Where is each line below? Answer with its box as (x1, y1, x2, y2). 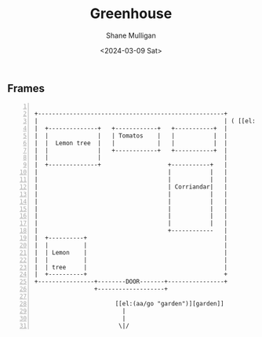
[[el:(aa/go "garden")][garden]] (115, 299, 224, 307)
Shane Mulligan (106, 31, 156, 40)
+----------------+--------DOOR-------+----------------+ (34, 278, 228, 286)
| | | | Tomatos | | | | (34, 131, 228, 140)
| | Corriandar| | (34, 182, 228, 191)
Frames (7, 82, 45, 95)
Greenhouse (89, 5, 173, 23)
